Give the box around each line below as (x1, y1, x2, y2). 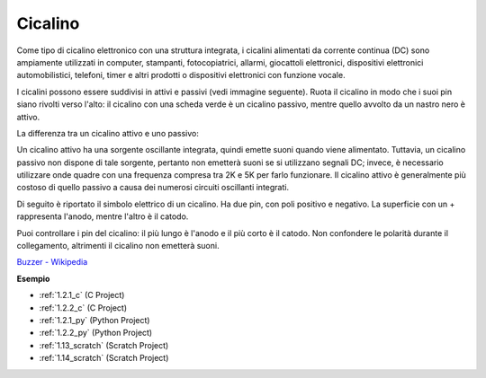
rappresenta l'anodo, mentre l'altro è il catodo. (16, 211, 189, 222)
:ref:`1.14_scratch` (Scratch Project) (39, 353, 169, 364)
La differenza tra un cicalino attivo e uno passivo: (16, 127, 200, 138)
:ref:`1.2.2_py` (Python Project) (39, 328, 153, 338)
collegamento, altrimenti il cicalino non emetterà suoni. (16, 241, 220, 251)
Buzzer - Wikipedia (16, 257, 88, 268)
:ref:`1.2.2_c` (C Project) (39, 302, 128, 313)
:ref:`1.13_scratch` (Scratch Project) (39, 339, 169, 350)
